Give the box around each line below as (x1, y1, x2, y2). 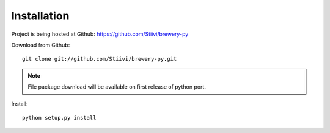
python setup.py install (22, 114, 97, 121)
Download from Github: (11, 41, 70, 49)
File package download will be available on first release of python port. (28, 83, 206, 90)
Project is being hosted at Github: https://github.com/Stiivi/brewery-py (11, 30, 189, 38)
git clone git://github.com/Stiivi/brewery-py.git (22, 55, 177, 63)
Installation (11, 9, 70, 22)
